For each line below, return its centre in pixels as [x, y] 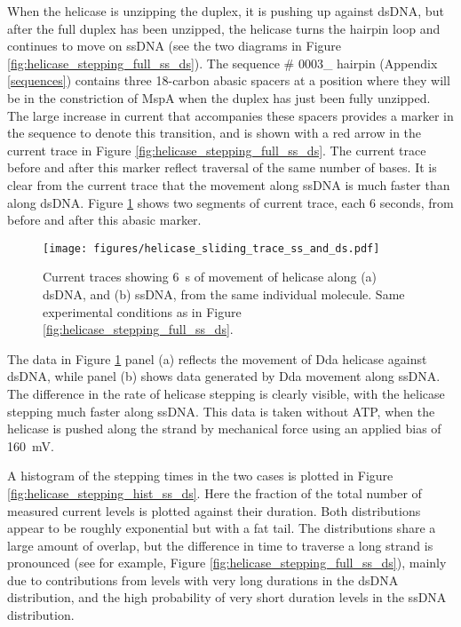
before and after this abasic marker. [104, 220]
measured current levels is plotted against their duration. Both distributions [214, 510]
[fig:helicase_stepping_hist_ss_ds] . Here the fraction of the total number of [215, 492]
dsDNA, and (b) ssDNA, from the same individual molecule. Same [224, 294]
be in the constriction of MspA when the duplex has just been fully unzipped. [219, 97]
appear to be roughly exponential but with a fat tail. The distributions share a [222, 528]
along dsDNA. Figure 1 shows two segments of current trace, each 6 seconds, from [230, 202]
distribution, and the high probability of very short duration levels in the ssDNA [227, 597]
